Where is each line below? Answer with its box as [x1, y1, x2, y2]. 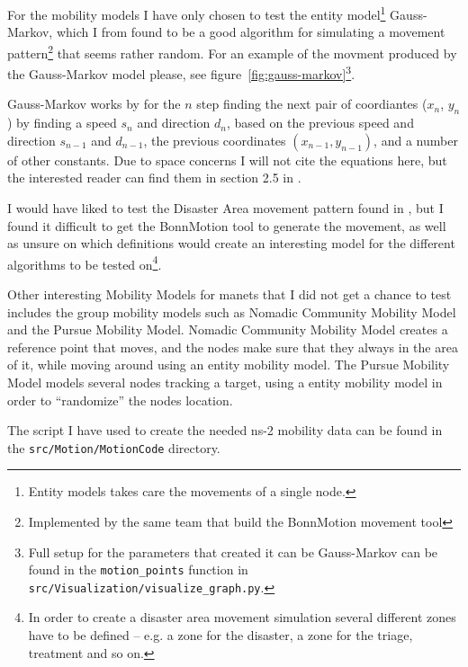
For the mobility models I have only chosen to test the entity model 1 [7, 3, 386, 23]
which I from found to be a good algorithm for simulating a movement [56, 22, 445, 41]
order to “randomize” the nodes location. [7, 390, 233, 409]
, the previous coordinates [143, 130, 286, 149]
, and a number [373, 130, 458, 149]
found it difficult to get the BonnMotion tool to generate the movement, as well [7, 216, 446, 235]
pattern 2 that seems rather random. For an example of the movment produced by [7, 40, 457, 62]
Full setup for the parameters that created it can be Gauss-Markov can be [28, 542, 438, 561]
